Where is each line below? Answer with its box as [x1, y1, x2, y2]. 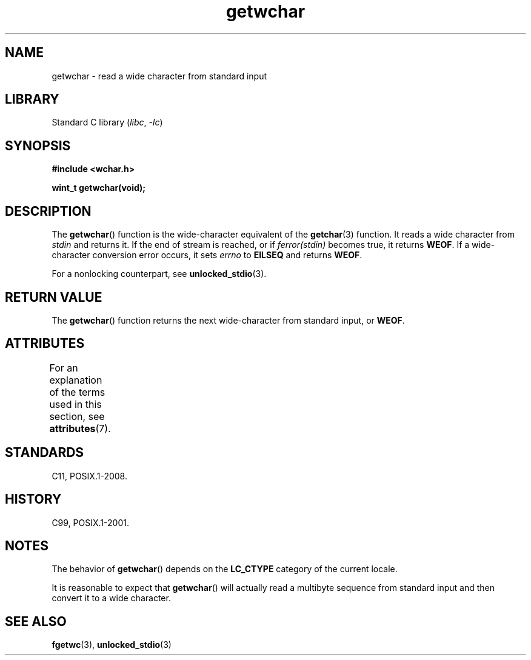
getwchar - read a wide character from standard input [52, 70, 267, 81]
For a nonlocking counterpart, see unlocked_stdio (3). [52, 268, 267, 279]
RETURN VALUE [5, 289, 102, 305]
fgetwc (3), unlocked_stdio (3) [52, 639, 172, 650]
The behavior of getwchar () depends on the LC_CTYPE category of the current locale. [52, 564, 398, 575]
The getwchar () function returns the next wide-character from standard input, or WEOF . [52, 315, 405, 325]
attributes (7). [49, 422, 111, 435]
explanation [49, 373, 102, 386]
